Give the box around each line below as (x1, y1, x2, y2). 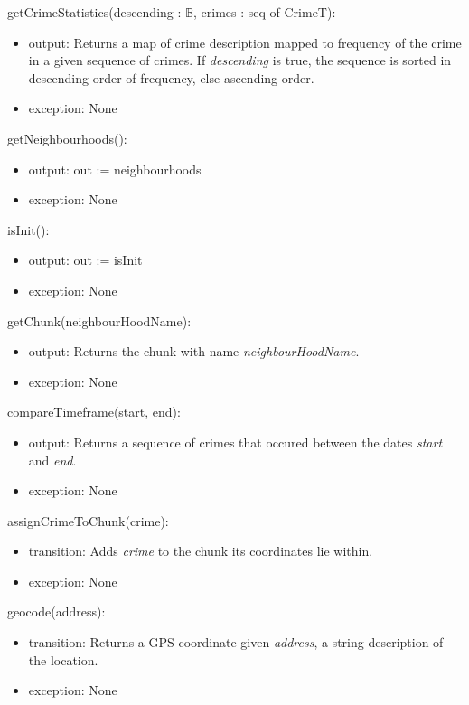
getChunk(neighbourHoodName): (7, 311, 192, 330)
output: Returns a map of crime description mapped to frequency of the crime (28, 33, 462, 52)
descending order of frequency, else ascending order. (28, 68, 314, 87)
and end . (28, 450, 77, 469)
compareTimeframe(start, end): (7, 402, 181, 421)
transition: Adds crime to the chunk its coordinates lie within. (28, 541, 373, 560)
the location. (28, 650, 98, 669)
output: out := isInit (28, 250, 143, 269)
